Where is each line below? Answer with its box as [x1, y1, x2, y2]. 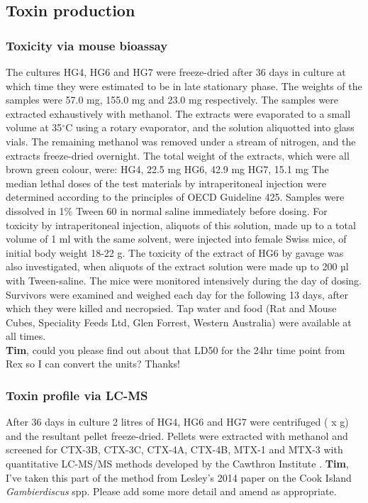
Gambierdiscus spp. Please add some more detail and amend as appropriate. [6, 484, 337, 499]
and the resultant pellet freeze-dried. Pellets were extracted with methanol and [6, 428, 348, 443]
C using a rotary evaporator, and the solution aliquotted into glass [65, 120, 355, 135]
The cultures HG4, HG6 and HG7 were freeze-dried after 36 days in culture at [6, 65, 346, 79]
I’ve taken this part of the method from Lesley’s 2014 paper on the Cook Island [6, 470, 352, 485]
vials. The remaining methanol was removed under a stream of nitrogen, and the [6, 133, 356, 148]
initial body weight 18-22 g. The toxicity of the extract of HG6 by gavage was [6, 245, 344, 260]
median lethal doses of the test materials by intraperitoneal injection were [6, 175, 326, 190]
